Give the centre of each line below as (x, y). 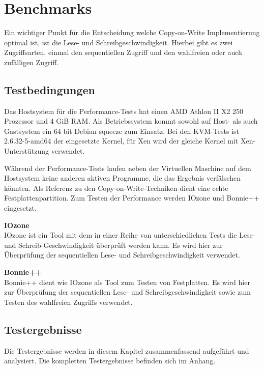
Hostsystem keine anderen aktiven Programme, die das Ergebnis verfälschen (122, 178)
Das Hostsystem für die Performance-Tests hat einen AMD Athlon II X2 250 (124, 111)
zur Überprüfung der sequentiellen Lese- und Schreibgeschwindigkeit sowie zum (127, 292)
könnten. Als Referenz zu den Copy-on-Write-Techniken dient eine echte (116, 188)
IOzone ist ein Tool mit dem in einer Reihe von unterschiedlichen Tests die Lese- (130, 235)
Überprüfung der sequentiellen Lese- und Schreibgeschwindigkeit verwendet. (122, 255)
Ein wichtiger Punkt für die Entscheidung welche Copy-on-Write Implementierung (132, 32)
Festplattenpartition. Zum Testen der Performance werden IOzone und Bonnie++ (132, 198)
